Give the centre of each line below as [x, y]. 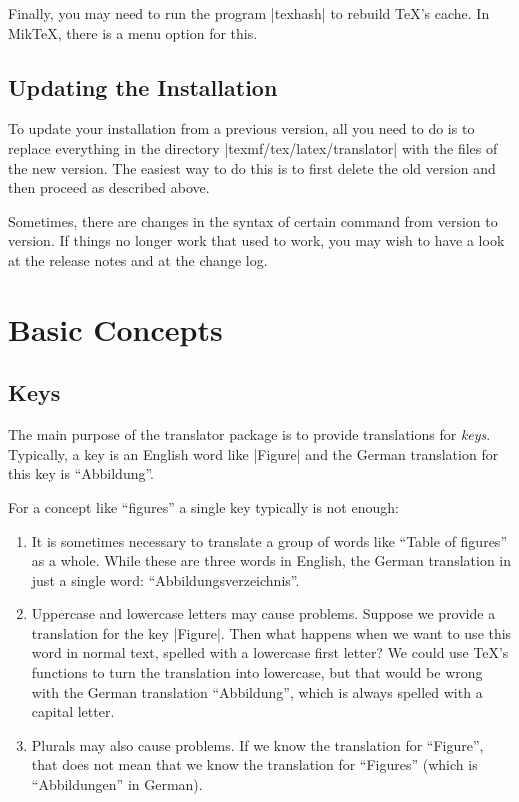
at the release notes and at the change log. [138, 259]
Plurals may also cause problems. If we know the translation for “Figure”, [257, 744]
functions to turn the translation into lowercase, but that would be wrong [257, 672]
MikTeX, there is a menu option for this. [133, 32]
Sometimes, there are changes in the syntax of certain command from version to [253, 220]
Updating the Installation [143, 86]
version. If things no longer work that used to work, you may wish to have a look [256, 240]
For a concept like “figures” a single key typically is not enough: [203, 506]
